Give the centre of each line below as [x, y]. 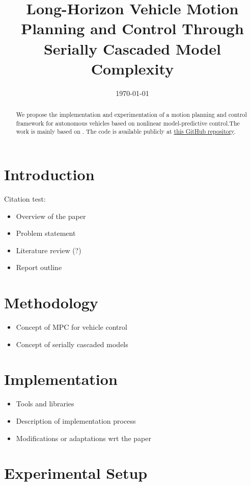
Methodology [51, 302]
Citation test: [25, 198]
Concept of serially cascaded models [72, 344]
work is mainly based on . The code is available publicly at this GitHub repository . [126, 131]
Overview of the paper [51, 216]
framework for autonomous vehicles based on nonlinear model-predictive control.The [128, 123]
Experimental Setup [76, 473]
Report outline [39, 267]
